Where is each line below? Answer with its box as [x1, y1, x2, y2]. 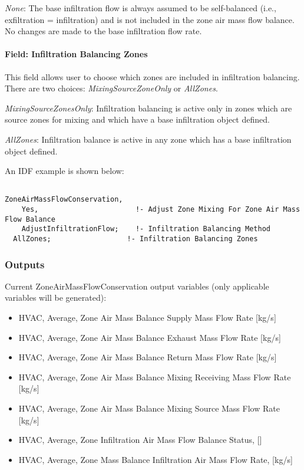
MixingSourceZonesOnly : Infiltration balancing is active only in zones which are [5, 101, 292, 114]
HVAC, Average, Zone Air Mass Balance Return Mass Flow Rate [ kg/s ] [18, 351, 277, 363]
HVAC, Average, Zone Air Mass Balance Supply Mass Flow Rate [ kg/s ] [18, 311, 276, 324]
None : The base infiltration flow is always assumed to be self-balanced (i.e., [5, 2, 276, 14]
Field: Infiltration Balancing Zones [5, 48, 148, 60]
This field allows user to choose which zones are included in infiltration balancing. [5, 70, 300, 83]
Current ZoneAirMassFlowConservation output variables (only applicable [5, 280, 269, 292]
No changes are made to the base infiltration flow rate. [5, 25, 202, 37]
